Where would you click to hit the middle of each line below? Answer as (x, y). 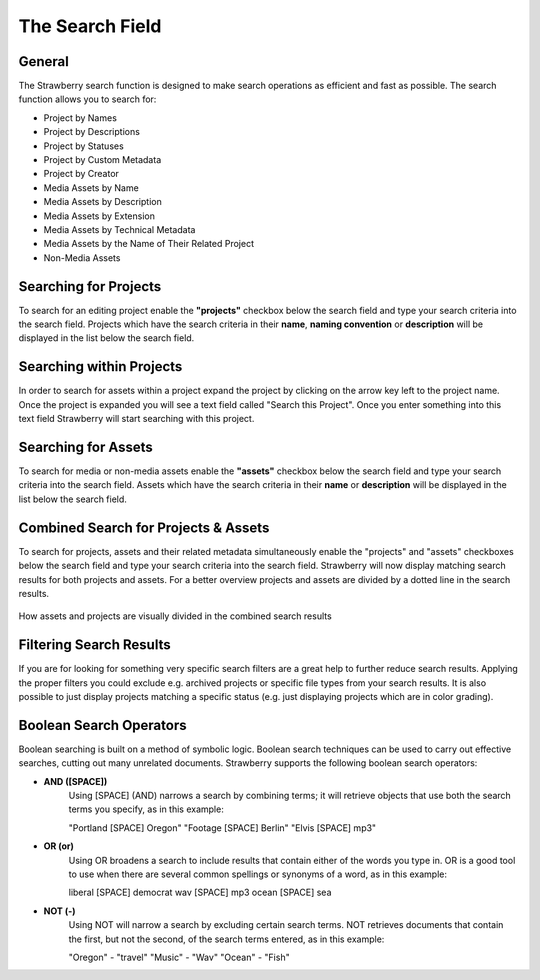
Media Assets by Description (102, 202)
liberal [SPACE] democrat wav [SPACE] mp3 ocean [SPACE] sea (200, 892)
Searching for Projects (90, 286)
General (44, 61)
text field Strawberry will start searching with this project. (136, 419)
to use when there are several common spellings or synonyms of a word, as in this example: (257, 874)
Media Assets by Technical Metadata (119, 229)
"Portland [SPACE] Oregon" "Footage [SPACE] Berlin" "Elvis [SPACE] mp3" (222, 827)
